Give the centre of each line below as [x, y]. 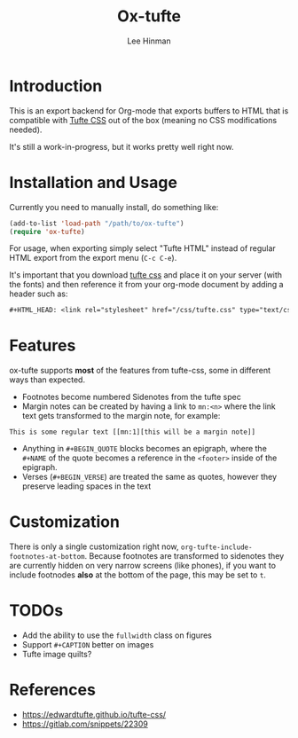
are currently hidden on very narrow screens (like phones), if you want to [143, 566]
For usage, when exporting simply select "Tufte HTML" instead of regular [143, 248]
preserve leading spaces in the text [86, 486]
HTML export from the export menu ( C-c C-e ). [93, 258]
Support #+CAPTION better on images [88, 645]
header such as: [39, 294]
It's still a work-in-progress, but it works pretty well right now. [122, 146]
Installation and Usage [93, 182]
